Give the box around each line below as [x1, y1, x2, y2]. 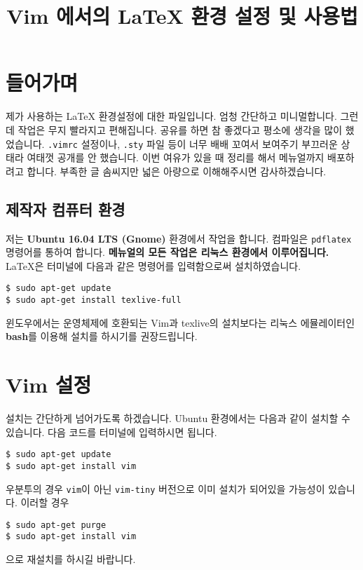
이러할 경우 [20, 495, 69, 510]
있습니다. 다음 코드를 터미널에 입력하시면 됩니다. [6, 424, 217, 439]
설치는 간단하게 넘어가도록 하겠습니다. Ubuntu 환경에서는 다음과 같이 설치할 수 [6, 411, 350, 426]
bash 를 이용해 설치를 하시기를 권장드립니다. [6, 329, 198, 344]
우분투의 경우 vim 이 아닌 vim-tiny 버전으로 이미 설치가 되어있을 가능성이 [6, 481, 325, 496]
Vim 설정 [6, 370, 92, 399]
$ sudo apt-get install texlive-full [6, 295, 181, 306]
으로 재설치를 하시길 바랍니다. [6, 552, 136, 566]
